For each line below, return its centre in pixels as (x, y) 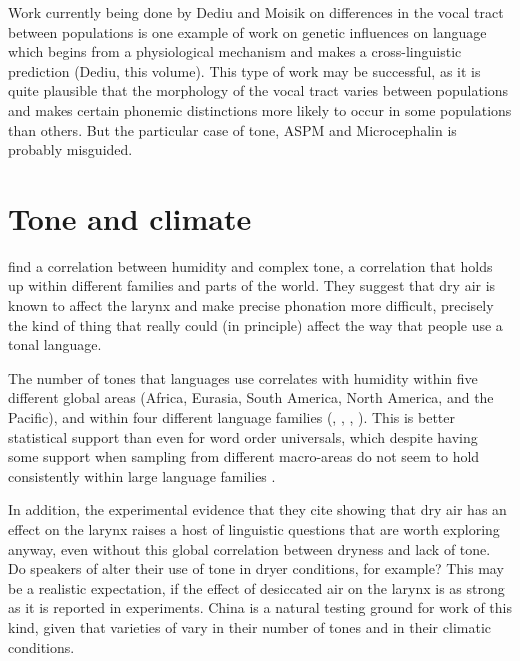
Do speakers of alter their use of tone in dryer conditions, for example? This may (256, 568)
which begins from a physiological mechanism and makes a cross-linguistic (235, 51)
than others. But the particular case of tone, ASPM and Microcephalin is (232, 129)
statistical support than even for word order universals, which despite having (243, 436)
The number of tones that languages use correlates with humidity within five (243, 377)
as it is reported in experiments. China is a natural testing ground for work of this (260, 607)
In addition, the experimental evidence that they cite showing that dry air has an (257, 509)
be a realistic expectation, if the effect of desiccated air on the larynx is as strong (256, 587)
